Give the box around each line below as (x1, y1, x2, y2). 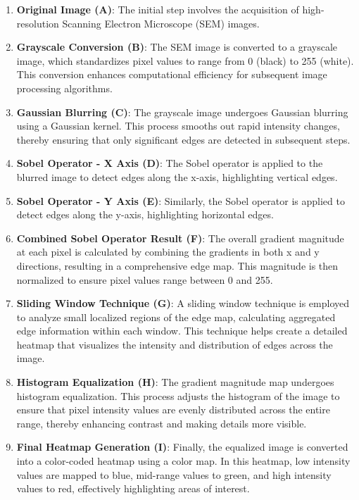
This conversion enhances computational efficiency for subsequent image (16, 67, 327, 82)
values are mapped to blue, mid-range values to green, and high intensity (16, 467, 332, 482)
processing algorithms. (16, 80, 113, 95)
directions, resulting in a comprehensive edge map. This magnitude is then (16, 258, 339, 273)
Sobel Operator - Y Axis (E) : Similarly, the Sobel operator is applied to (16, 193, 345, 208)
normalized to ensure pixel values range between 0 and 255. (16, 272, 273, 287)
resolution (16, 15, 59, 30)
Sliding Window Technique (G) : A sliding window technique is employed (16, 296, 350, 311)
